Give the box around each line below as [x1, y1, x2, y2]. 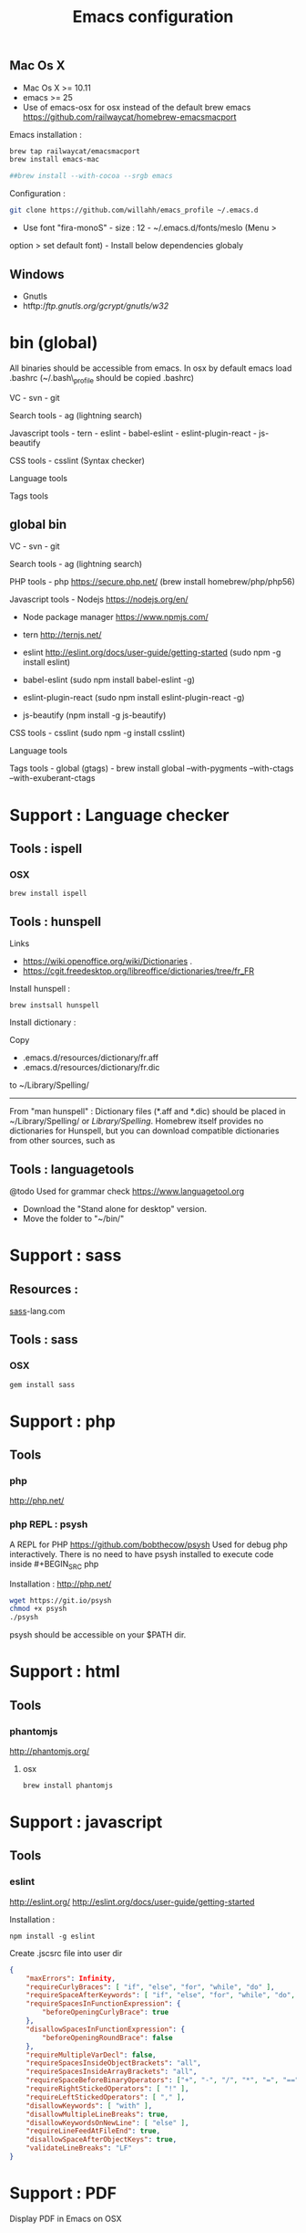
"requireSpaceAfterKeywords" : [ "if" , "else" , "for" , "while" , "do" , [25, 1991, 296, 2000]
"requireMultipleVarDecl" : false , [25, 2050, 157, 2059]
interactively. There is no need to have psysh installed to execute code [9, 1548, 274, 1559]
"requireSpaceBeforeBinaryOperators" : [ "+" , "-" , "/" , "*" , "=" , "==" [25, 2076, 300, 2085]
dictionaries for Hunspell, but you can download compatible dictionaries [9, 1125, 280, 1136]
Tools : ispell [9, 841, 83, 857]
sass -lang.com [9, 1305, 66, 1316]
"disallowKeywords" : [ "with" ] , [25, 2101, 153, 2111]
